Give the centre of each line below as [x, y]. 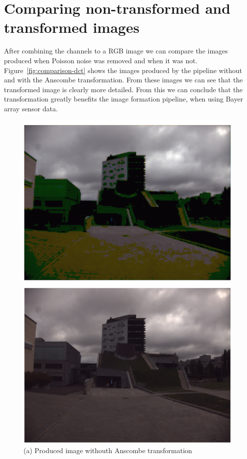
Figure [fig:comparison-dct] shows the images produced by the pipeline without [123, 70]
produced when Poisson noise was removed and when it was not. [101, 60]
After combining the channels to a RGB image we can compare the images [116, 51]
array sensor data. [31, 108]
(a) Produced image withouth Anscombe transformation [108, 450]
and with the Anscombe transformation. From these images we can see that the [123, 80]
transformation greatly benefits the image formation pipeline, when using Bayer [123, 99]
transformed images [72, 27]
